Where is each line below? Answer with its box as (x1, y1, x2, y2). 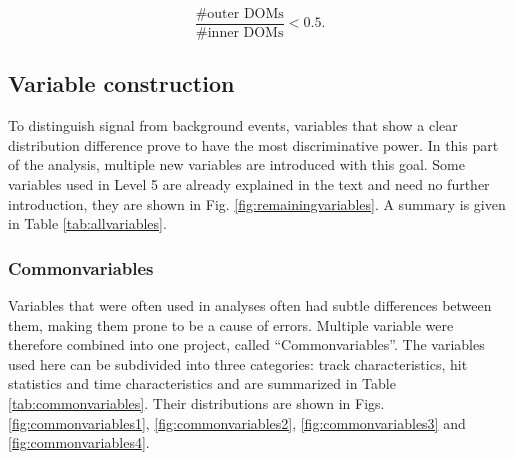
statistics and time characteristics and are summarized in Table (8, 373, 396, 394)
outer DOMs (207, 7, 284, 21)
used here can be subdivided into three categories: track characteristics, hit (8, 353, 468, 374)
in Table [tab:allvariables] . (8, 213, 167, 234)
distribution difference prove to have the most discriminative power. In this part (8, 134, 499, 155)
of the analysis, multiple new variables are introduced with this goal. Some (8, 154, 465, 175)
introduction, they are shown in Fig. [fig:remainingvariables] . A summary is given (8, 193, 506, 214)
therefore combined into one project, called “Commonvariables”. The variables (8, 334, 485, 355)
